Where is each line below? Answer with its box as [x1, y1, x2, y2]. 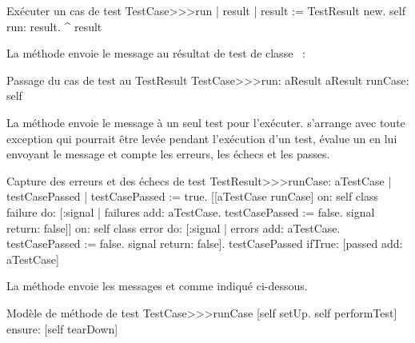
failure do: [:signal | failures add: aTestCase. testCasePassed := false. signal [6, 203, 375, 220]
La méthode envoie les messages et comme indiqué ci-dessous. [6, 277, 308, 294]
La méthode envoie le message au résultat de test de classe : [6, 45, 305, 62]
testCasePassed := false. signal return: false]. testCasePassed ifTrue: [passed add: [6, 235, 403, 252]
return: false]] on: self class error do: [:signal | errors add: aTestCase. [6, 219, 341, 236]
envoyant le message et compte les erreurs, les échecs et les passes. [6, 146, 330, 162]
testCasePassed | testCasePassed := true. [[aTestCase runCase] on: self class [6, 188, 378, 205]
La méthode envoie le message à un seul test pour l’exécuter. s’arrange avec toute [6, 114, 405, 130]
